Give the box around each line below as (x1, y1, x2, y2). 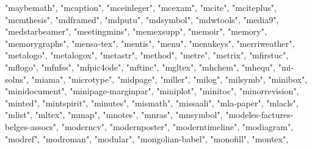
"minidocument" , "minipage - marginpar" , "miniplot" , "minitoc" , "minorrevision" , (5, 85, 299, 97)
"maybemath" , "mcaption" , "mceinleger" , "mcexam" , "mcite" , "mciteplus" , (5, 1, 277, 13)
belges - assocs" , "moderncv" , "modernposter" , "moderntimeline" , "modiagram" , (5, 120, 294, 133)
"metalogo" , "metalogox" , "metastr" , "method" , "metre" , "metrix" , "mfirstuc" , (5, 49, 289, 61)
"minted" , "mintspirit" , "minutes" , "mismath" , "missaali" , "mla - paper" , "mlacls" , (5, 96, 299, 109)
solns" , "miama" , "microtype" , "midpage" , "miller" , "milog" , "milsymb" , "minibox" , (5, 72, 308, 85)
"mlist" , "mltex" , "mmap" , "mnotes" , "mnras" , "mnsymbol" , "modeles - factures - (5, 108, 294, 121)
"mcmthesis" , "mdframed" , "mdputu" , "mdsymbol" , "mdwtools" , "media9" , (5, 13, 279, 26)
